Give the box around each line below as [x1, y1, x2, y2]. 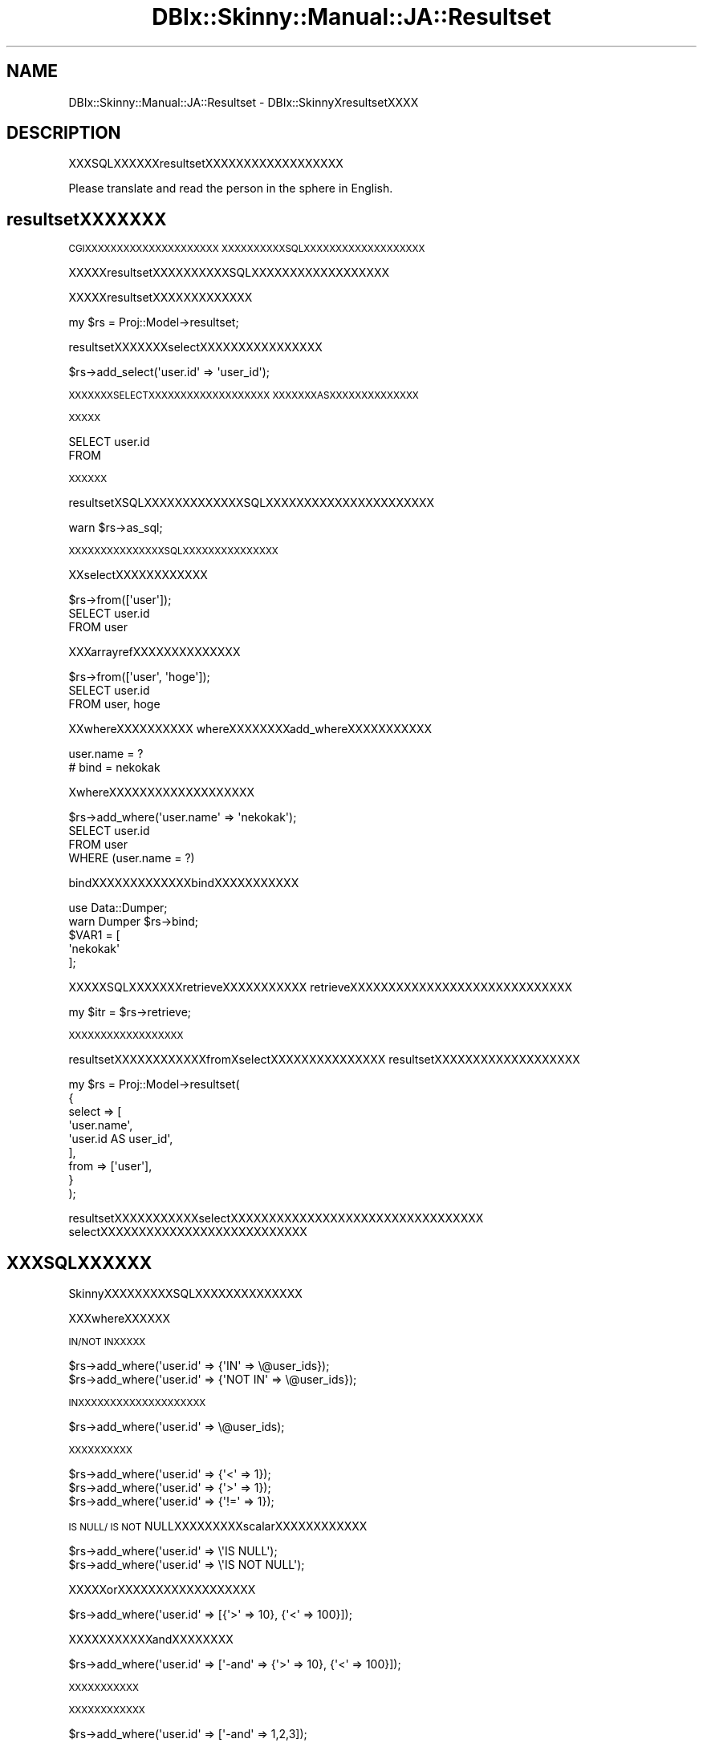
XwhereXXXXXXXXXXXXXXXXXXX [68, 785, 255, 800]
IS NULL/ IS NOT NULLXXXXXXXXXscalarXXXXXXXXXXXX [68, 1519, 368, 1534]
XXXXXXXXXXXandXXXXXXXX [68, 1632, 234, 1647]
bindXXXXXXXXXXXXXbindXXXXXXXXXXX [68, 876, 299, 890]
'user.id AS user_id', [68, 1132, 173, 1146]
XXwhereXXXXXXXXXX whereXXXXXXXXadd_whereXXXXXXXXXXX [68, 722, 433, 736]
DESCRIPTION [6, 123, 121, 144]
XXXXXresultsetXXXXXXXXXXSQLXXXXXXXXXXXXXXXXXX [68, 265, 390, 280]
